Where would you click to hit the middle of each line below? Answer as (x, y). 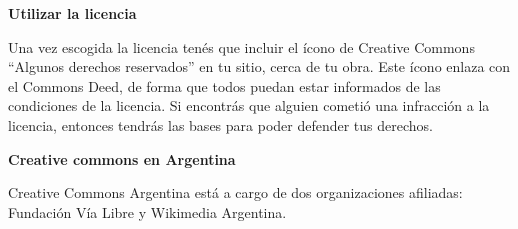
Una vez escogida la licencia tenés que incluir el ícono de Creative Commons (241, 46)
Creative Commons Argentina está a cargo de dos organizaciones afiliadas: (235, 192)
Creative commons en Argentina (122, 158)
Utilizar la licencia (72, 13)
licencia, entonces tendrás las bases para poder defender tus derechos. (220, 124)
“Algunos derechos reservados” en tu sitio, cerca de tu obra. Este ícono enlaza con (259, 66)
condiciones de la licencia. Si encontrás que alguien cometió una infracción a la (249, 105)
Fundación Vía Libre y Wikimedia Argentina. (147, 211)
